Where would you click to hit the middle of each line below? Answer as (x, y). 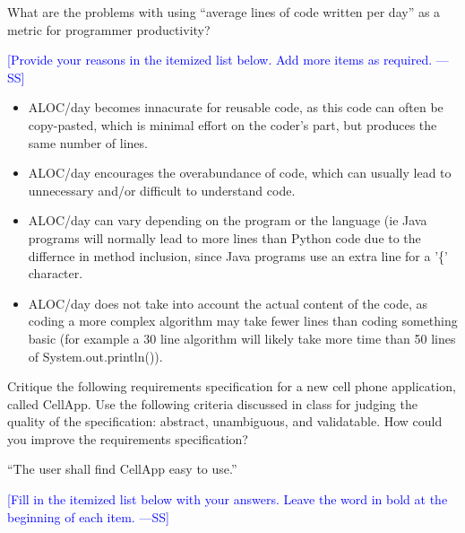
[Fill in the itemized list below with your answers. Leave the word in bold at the (228, 499)
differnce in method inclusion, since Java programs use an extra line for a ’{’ (238, 255)
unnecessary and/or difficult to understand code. (162, 190)
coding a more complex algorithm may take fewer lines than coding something (243, 321)
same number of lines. (88, 142)
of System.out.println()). (95, 356)
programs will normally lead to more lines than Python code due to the (224, 237)
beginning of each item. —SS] (88, 516)
